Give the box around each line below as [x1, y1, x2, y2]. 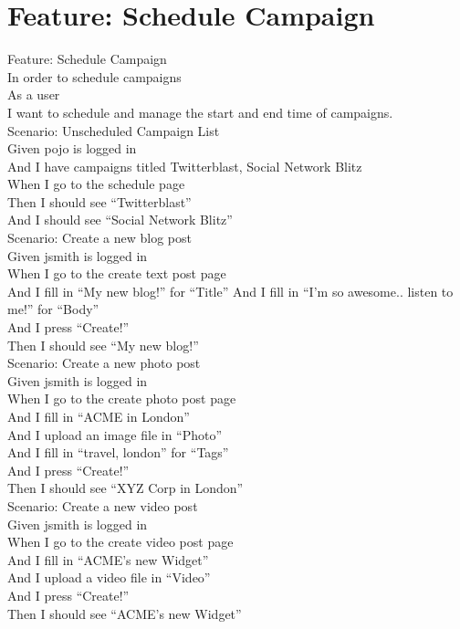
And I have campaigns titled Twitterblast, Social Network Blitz [7, 156, 362, 175]
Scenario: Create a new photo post [7, 353, 201, 372]
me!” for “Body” [7, 299, 99, 319]
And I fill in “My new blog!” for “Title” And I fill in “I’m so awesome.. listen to [7, 281, 454, 300]
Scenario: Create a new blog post [7, 228, 192, 247]
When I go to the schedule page [7, 174, 185, 194]
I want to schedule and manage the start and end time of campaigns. [7, 102, 393, 121]
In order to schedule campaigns [7, 67, 182, 86]
